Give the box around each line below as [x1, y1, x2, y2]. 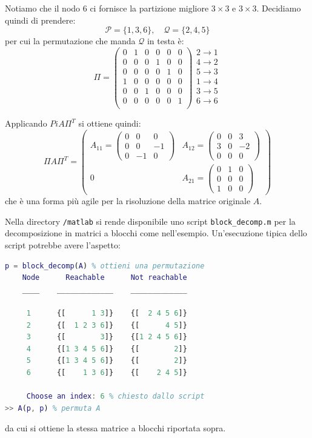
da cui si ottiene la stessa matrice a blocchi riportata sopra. [5, 422, 226, 434]
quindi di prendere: [5, 13, 76, 26]
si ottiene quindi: [78, 117, 141, 130]
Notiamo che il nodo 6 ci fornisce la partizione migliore [5, 2, 209, 14]
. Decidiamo [256, 2, 301, 14]
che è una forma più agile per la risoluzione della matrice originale [5, 194, 251, 207]
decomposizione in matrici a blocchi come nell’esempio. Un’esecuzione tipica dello [5, 227, 307, 239]
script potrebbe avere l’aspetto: [5, 238, 121, 251]
